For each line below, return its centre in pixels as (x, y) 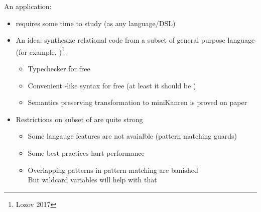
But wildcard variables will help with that (92, 180)
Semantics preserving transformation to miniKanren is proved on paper (138, 102)
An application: (28, 6)
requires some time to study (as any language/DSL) (96, 23)
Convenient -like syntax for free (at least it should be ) (112, 85)
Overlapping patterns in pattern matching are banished (113, 170)
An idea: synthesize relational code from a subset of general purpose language (135, 40)
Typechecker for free (59, 69)
